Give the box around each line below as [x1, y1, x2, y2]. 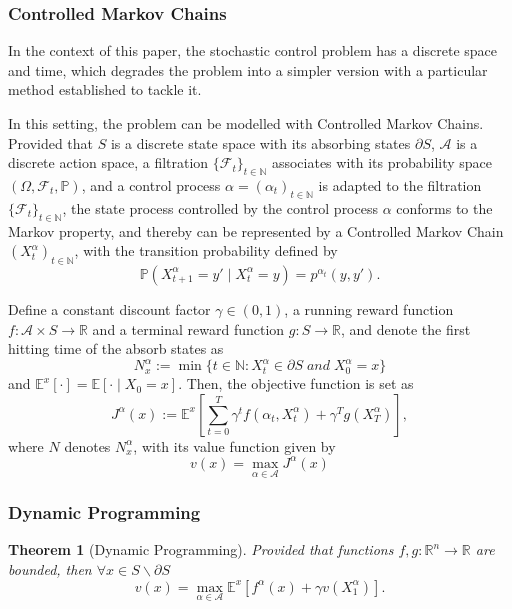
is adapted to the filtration [318, 174, 482, 195]
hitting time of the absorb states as [8, 338, 224, 359]
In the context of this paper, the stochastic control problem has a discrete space [8, 40, 498, 61]
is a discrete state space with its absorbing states [110, 132, 411, 153]
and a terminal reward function [92, 318, 285, 339]
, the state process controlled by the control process [62, 197, 378, 218]
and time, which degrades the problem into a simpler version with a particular [8, 59, 488, 80]
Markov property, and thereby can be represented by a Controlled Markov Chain [8, 220, 504, 241]
